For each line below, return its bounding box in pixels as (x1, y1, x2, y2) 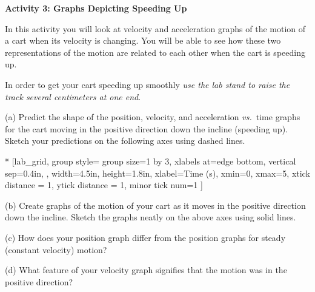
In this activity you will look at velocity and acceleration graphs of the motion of (5, 22, 306, 35)
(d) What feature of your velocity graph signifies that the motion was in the (5, 263, 287, 276)
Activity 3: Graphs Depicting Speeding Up (5, 2, 187, 14)
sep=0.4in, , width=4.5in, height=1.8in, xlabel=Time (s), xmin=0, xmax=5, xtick (5, 166, 310, 179)
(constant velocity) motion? (5, 243, 107, 256)
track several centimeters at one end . (5, 90, 141, 103)
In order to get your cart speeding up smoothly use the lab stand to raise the (5, 78, 290, 90)
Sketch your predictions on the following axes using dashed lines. (5, 134, 245, 147)
